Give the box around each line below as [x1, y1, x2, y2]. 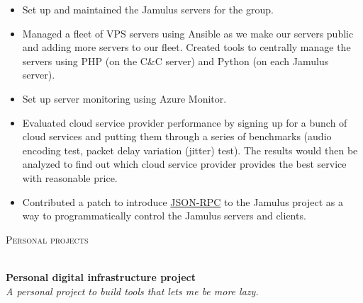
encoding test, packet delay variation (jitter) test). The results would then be [22, 142, 358, 157]
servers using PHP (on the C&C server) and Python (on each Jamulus [22, 53, 329, 68]
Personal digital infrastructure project [6, 269, 196, 284]
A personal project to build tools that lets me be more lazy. [6, 283, 259, 298]
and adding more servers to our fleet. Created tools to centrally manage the [22, 40, 351, 55]
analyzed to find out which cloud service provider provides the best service [22, 156, 347, 171]
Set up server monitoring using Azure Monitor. [22, 91, 227, 105]
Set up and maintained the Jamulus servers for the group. [22, 2, 274, 16]
